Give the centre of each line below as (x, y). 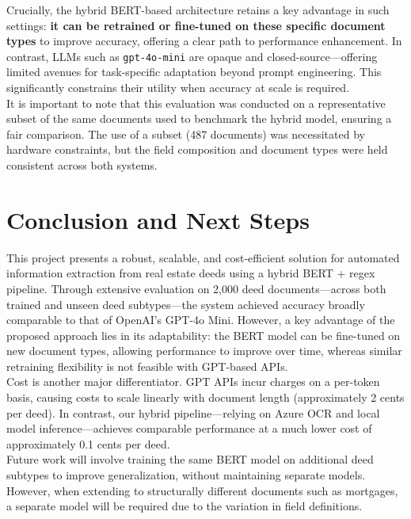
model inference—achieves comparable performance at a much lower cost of (189, 428)
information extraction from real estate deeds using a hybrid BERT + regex (191, 273)
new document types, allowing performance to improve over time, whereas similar (204, 351)
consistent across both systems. (82, 165)
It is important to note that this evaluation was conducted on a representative (196, 103)
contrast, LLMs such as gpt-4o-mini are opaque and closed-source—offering (192, 56)
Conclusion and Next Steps (158, 219)
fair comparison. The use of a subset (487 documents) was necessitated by (186, 134)
